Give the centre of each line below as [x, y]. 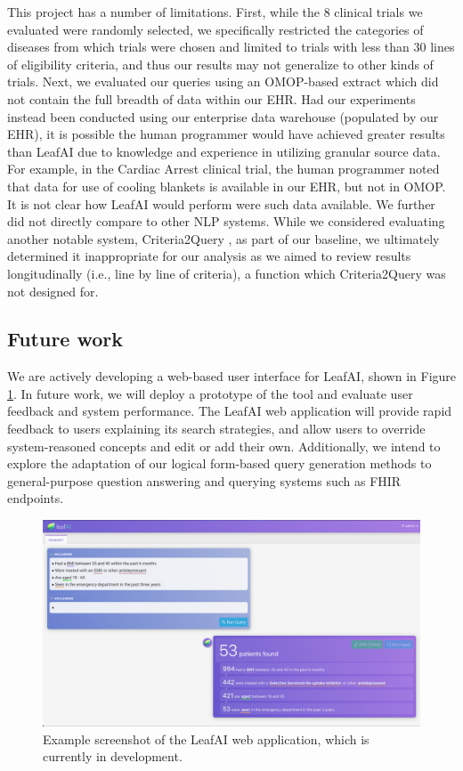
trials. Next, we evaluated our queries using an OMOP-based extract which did [223, 81]
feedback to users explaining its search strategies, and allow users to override [216, 429]
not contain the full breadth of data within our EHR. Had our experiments [211, 98]
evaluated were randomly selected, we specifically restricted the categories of [215, 29]
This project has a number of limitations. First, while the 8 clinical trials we [215, 12]
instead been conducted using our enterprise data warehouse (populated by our [223, 116]
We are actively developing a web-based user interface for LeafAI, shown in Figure [232, 376]
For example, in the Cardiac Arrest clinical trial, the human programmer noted [223, 169]
